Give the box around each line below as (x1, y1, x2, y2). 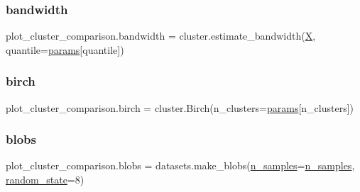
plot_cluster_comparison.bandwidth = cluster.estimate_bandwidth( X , (6, 28, 316, 43)
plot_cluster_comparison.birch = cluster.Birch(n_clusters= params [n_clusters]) (6, 100, 354, 115)
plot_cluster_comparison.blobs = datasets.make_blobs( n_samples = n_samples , (6, 158, 355, 173)
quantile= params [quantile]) (6, 42, 124, 57)
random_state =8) (6, 172, 84, 187)
